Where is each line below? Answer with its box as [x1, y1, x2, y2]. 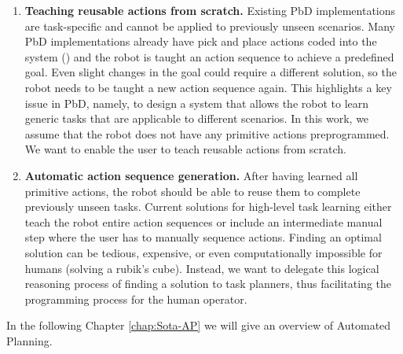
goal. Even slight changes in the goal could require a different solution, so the [24, 64, 397, 80]
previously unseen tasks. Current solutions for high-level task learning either [24, 198, 392, 215]
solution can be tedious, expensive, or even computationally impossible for [24, 244, 383, 260]
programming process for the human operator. [24, 290, 247, 307]
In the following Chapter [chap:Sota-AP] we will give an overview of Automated [6, 317, 391, 334]
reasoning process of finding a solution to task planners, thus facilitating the [24, 275, 391, 292]
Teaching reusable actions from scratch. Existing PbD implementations [24, 2, 396, 18]
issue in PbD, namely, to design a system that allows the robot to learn [24, 94, 369, 111]
